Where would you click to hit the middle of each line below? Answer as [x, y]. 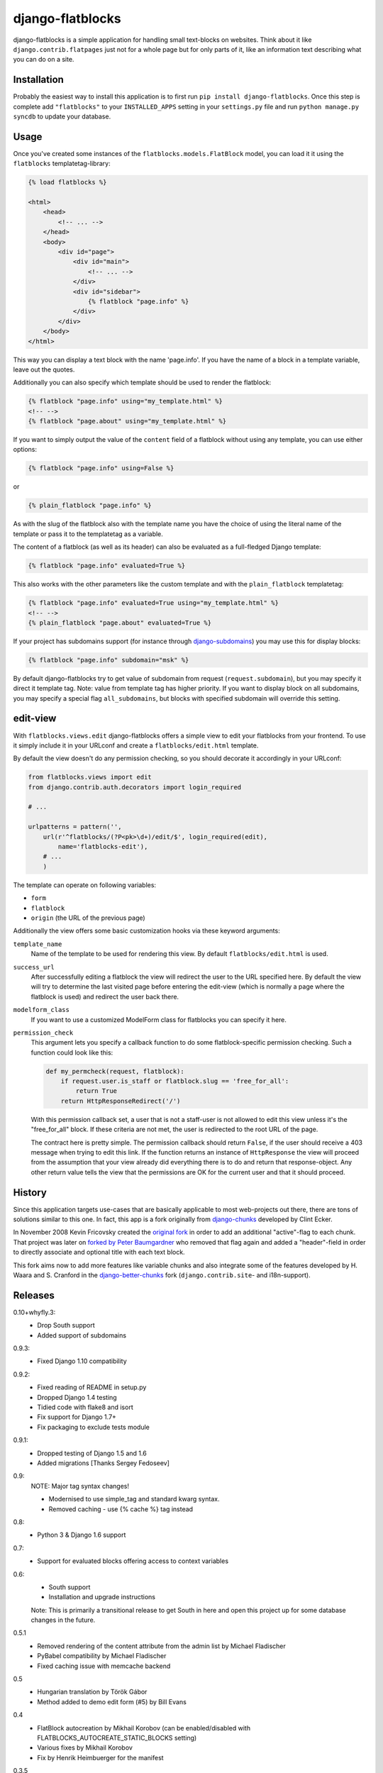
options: [25, 450]
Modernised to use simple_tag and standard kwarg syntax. [134, 1499]
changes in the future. [63, 1620]
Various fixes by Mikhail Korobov [85, 1747]
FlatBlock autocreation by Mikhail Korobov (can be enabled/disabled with [144, 1728]
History [30, 1193]
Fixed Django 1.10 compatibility [82, 1361]
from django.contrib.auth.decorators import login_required [135, 787]
